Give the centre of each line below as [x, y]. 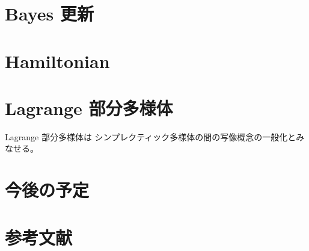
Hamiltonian [57, 60]
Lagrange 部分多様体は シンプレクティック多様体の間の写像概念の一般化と [151, 136]
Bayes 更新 [49, 14]
